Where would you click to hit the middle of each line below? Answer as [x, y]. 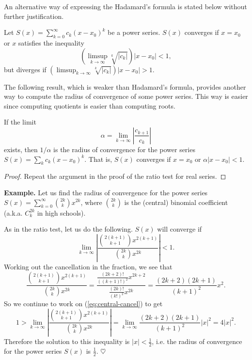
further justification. [34, 16]
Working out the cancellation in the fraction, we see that [88, 266]
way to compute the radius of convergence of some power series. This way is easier [126, 96]
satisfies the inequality [51, 42]
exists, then [21, 149]
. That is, [98, 159]
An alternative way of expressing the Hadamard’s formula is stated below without [126, 6]
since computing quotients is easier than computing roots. [90, 105]
